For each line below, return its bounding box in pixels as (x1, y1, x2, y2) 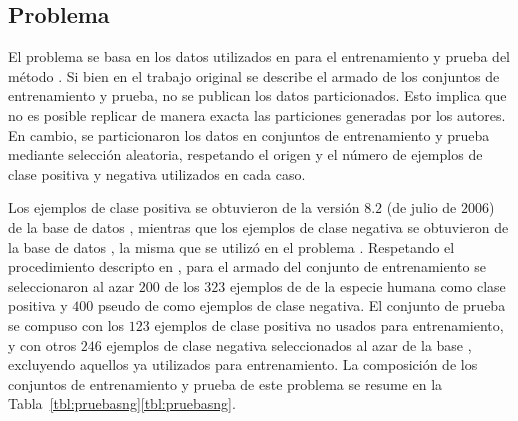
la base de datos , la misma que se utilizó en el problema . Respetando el (8, 236, 455, 257)
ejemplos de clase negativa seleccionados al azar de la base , (106, 334, 472, 355)
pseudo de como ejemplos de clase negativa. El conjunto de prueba (97, 295, 506, 316)
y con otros (8, 334, 77, 355)
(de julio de (386, 197, 457, 218)
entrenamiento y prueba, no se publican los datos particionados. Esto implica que (8, 85, 507, 106)
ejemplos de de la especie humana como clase (229, 275, 506, 296)
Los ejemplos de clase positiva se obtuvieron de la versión (8, 197, 360, 218)
